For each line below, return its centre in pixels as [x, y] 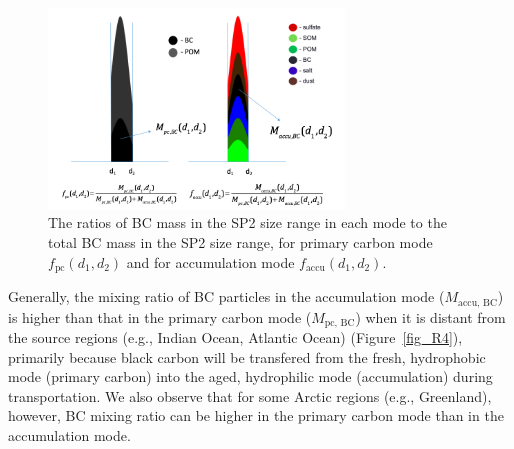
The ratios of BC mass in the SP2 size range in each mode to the [247, 222]
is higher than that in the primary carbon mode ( [160, 316]
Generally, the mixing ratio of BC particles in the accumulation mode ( [226, 296]
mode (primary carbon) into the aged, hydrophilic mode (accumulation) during [250, 376]
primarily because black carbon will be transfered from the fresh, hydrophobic [247, 356]
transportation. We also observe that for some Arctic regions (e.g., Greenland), [250, 395]
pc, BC [339, 322]
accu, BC [478, 302]
